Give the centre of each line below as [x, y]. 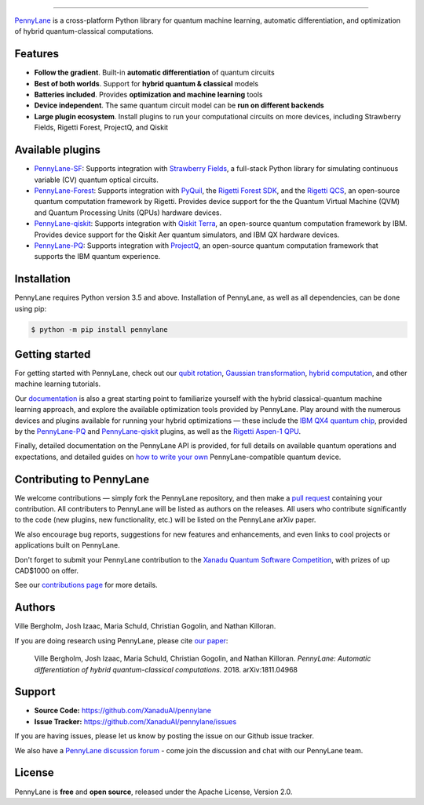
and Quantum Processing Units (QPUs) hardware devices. [128, 213]
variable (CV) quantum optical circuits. [96, 180]
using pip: [31, 308]
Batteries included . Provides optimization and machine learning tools [148, 95]
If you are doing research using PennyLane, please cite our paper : [121, 640]
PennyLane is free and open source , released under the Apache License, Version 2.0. [154, 792]
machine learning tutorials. [58, 384]
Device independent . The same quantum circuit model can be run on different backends [179, 105]
